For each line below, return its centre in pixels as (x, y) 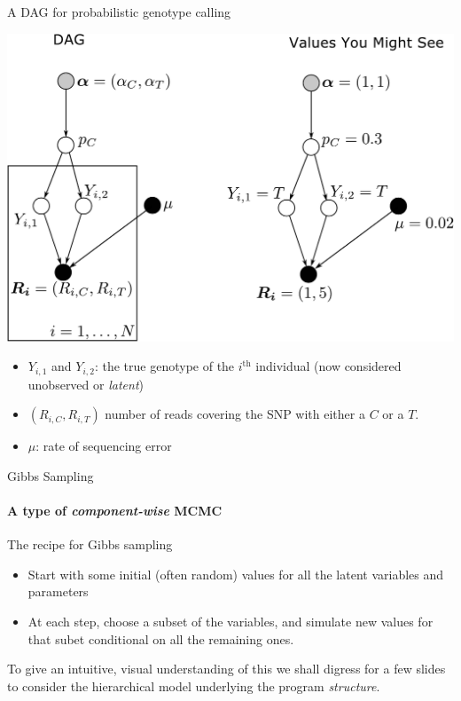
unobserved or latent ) (86, 384)
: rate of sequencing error (104, 446)
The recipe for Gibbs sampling (90, 544)
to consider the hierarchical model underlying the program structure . (194, 685)
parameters (58, 591)
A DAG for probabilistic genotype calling (119, 12)
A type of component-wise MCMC (115, 510)
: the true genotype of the (164, 366)
